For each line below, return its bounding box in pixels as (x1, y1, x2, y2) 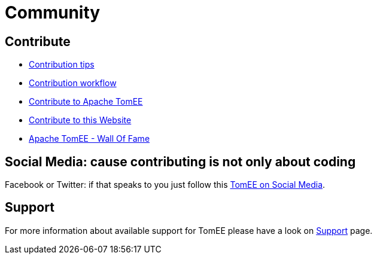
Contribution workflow (29, 78, 117, 89)
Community (5, 2, 101, 23)
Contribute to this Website (29, 115, 132, 126)
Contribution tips (29, 59, 95, 70)
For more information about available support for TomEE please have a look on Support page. (5, 225, 373, 236)
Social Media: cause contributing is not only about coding (5, 154, 356, 169)
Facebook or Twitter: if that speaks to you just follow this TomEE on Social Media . (5, 179, 326, 190)
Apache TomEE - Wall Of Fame (29, 133, 150, 144)
